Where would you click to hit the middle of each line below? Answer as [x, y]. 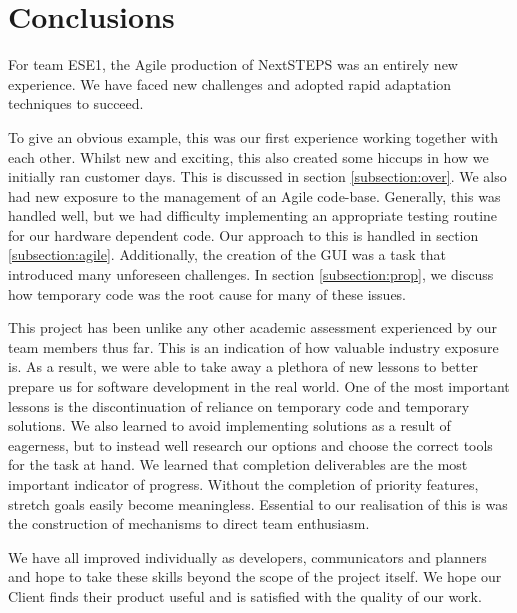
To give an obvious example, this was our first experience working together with [253, 136]
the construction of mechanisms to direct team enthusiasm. [189, 523]
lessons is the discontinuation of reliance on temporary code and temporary [239, 405]
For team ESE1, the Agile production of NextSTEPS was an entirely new [233, 64]
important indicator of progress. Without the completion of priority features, [243, 484]
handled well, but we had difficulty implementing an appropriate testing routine [253, 215]
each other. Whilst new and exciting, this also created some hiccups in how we [248, 156]
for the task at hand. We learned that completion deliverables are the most [238, 464]
